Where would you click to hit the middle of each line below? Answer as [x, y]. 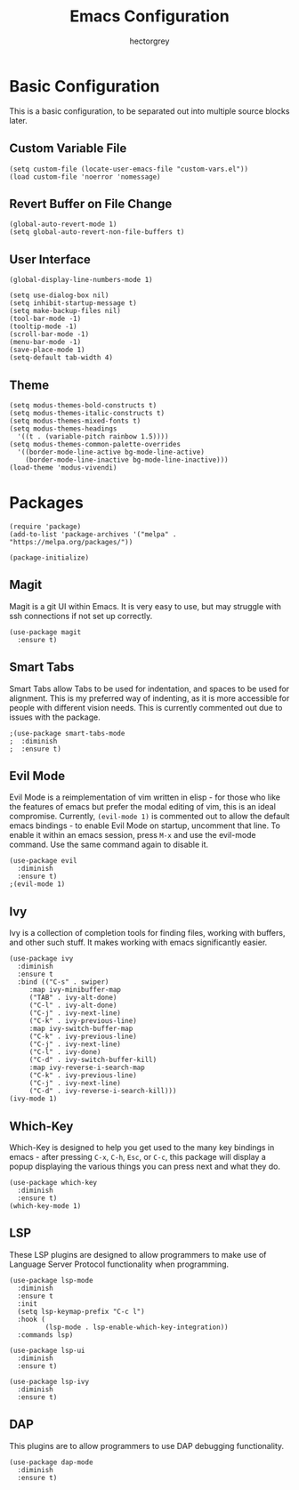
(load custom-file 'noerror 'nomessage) [85, 177]
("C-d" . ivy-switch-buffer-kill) [93, 1060]
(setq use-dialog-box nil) [59, 295]
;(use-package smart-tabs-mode [67, 733]
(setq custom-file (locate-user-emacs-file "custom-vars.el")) [129, 169]
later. [19, 120]
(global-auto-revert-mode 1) [63, 224]
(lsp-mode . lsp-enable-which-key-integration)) [137, 1327]
